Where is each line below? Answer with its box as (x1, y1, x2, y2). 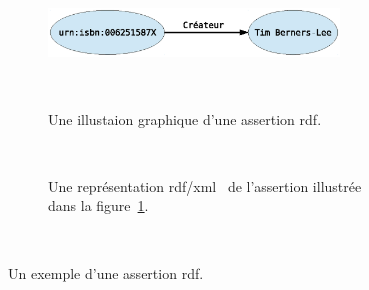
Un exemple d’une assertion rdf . (8, 262, 204, 283)
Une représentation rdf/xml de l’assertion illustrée (48, 175, 362, 196)
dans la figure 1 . (48, 195, 149, 216)
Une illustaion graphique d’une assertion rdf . (48, 108, 322, 129)
